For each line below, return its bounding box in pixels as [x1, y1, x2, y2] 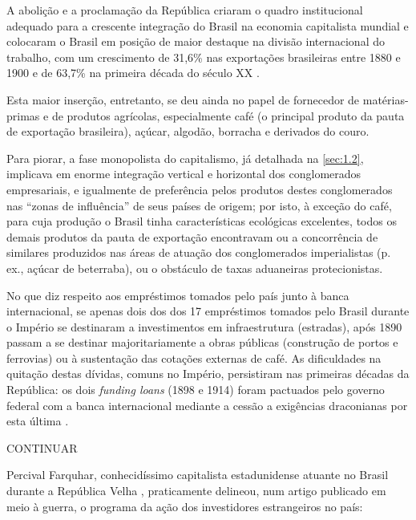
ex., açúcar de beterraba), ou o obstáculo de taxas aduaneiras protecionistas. [6, 259, 383, 276]
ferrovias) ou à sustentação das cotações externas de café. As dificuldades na [6, 349, 382, 366]
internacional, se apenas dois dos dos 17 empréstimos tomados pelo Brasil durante [6, 303, 410, 319]
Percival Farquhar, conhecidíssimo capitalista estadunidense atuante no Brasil [6, 466, 389, 483]
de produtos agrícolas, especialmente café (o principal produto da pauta [51, 107, 405, 124]
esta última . [6, 412, 69, 429]
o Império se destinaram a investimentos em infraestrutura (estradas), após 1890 [6, 318, 402, 335]
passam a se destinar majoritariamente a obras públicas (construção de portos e [6, 334, 398, 351]
